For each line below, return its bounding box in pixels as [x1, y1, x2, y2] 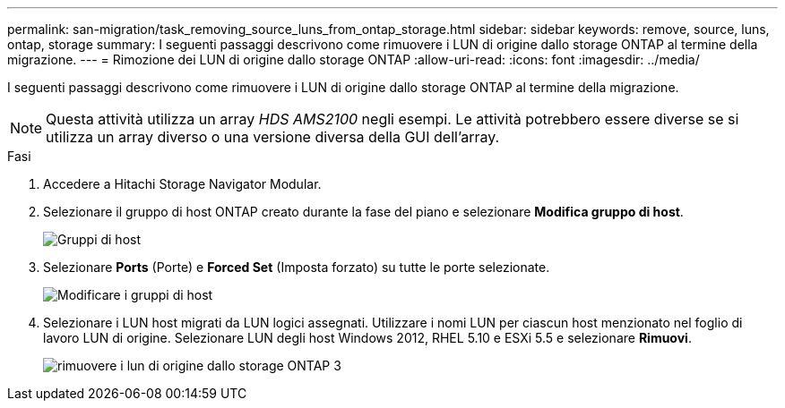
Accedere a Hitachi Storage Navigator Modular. [43, 176, 322, 191]
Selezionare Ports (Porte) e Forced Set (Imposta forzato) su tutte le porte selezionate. [43, 259, 550, 275]
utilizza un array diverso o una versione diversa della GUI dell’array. [46, 128, 500, 146]
